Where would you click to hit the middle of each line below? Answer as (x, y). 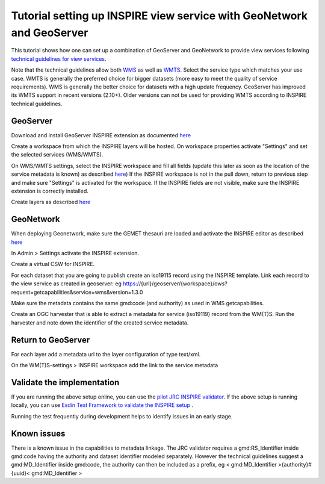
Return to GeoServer (51, 340)
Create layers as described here (51, 202)
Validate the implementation (65, 382)
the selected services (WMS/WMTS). (57, 155)
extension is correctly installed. (50, 191)
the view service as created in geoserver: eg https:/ (75, 284)
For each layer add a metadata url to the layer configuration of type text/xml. (106, 354)
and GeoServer (50, 33)
